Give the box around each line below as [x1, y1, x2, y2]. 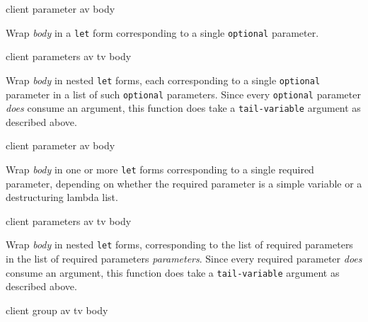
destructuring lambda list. [6, 190, 118, 205]
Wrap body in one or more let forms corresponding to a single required [6, 162, 314, 176]
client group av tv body [6, 302, 108, 317]
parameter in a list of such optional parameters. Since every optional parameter [6, 86, 361, 101]
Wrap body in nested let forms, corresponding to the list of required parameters [6, 237, 353, 252]
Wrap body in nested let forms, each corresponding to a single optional [6, 72, 321, 87]
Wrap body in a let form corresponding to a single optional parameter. [6, 25, 319, 40]
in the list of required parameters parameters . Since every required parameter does [6, 251, 362, 266]
